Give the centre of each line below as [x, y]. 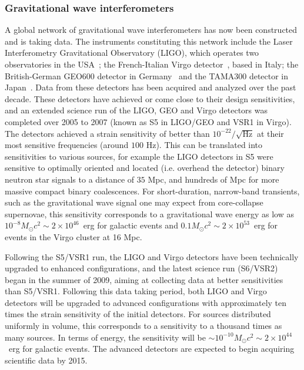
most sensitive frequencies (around [67, 145]
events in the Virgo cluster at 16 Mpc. [74, 236]
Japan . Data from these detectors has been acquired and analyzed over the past [151, 87]
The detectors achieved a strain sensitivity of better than [107, 133]
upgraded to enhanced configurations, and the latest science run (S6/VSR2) [141, 268]
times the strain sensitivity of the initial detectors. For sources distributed [138, 314]
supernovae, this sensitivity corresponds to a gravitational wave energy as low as [149, 213]
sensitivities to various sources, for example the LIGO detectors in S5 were [139, 156]
